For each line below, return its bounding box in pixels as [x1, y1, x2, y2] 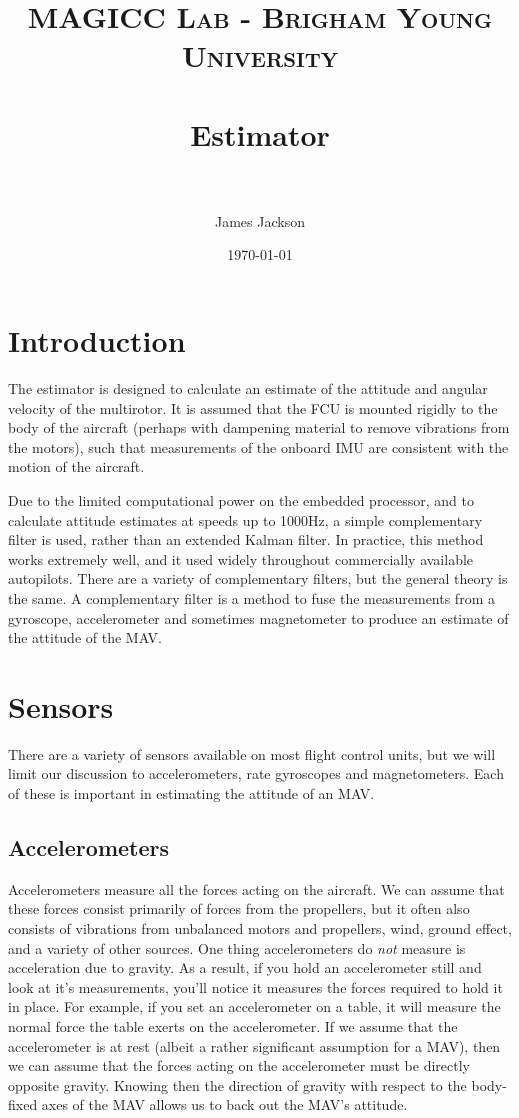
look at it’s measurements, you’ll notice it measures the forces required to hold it [8, 976, 503, 997]
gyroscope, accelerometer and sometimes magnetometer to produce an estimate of [8, 607, 509, 628]
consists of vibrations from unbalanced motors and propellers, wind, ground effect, [8, 918, 512, 939]
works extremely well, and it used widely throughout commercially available [8, 548, 474, 569]
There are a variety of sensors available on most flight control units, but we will [8, 743, 496, 764]
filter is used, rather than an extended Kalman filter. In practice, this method [8, 529, 484, 550]
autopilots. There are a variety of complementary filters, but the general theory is [8, 568, 508, 589]
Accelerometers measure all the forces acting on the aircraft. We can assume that [8, 878, 505, 899]
